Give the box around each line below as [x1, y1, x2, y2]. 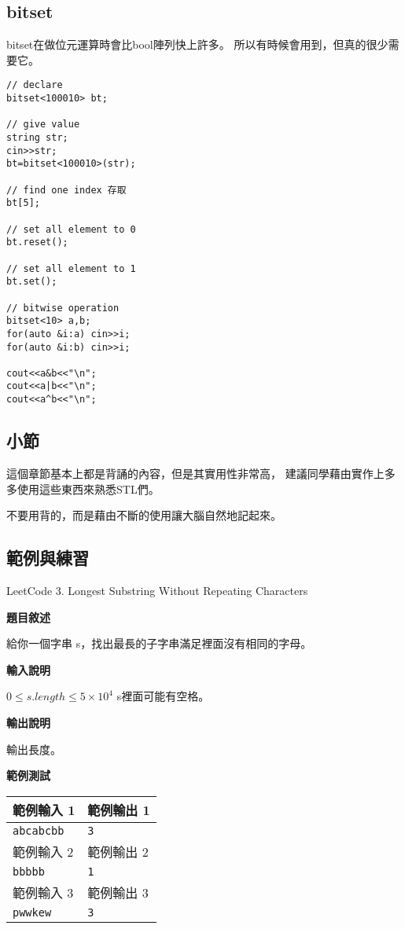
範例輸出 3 [87, 883, 149, 901]
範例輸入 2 [13, 842, 74, 861]
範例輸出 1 [87, 800, 150, 819]
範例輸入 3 [13, 883, 74, 901]
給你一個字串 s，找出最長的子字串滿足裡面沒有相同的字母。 [6, 635, 312, 652]
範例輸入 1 [13, 800, 75, 819]
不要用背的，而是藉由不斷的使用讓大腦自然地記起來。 [6, 507, 282, 523]
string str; [6, 132, 68, 144]
